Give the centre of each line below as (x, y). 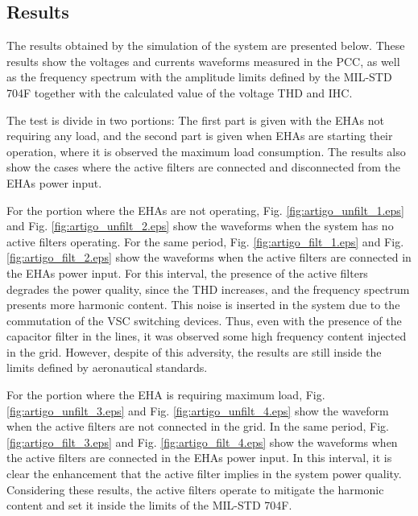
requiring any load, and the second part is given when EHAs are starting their (200, 136)
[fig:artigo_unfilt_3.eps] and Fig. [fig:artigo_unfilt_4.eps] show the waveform (198, 410)
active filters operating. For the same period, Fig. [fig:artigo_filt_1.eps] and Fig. (205, 241)
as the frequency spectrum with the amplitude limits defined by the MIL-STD (199, 77)
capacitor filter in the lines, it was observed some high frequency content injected (207, 336)
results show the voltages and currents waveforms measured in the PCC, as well (203, 61)
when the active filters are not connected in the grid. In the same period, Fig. (198, 426)
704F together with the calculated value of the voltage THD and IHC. (180, 92)
